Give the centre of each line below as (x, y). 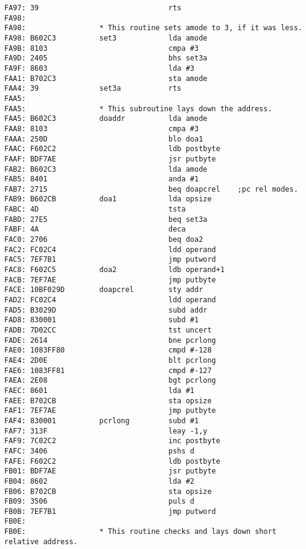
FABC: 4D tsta (95, 210)
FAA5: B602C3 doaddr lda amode (106, 119)
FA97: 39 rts (93, 8)
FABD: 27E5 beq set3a (106, 219)
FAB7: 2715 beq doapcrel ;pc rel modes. (151, 189)
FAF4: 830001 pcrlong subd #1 (102, 421)
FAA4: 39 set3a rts (93, 89)
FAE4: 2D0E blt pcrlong (110, 360)
